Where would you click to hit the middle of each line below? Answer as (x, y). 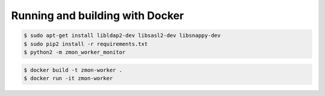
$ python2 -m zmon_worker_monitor (75, 52)
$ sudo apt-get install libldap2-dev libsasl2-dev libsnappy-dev (122, 35)
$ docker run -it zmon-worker (68, 78)
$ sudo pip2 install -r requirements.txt (86, 44)
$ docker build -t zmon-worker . (73, 70)
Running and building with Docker (97, 16)
